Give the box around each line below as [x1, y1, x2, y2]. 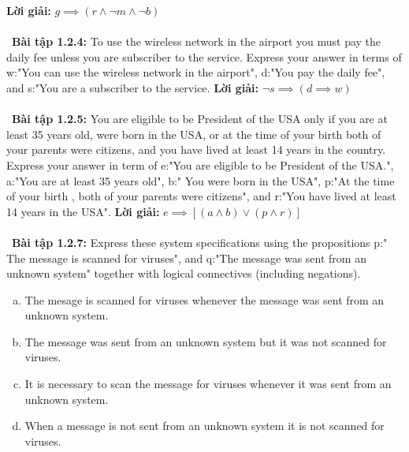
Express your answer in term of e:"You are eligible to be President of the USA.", [6, 156, 394, 173]
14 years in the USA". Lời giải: [6, 203, 160, 219]
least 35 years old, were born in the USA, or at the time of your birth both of [6, 125, 381, 142]
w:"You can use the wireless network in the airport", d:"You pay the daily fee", [6, 64, 385, 80]
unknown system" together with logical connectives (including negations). [6, 265, 361, 282]
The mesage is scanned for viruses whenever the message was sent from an [24, 291, 385, 308]
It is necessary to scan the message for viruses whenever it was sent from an [24, 375, 392, 392]
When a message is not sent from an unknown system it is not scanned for [24, 417, 385, 434]
